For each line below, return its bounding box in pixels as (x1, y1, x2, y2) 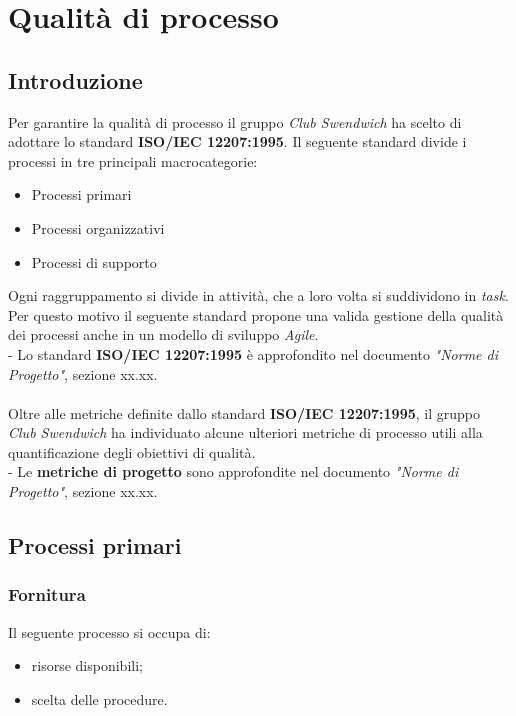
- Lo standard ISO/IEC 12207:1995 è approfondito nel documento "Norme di (8, 343, 498, 364)
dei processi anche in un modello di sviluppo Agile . (8, 324, 319, 345)
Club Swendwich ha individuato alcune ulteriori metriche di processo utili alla (8, 422, 483, 443)
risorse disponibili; (31, 655, 143, 676)
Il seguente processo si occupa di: (8, 621, 211, 642)
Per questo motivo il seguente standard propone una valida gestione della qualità (8, 304, 504, 325)
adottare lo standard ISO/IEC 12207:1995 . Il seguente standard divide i (8, 131, 467, 152)
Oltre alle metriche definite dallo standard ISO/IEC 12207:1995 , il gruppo (8, 402, 480, 423)
